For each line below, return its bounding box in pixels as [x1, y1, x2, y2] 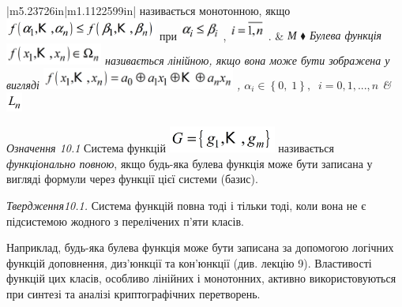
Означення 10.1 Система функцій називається [6, 140, 334, 156]
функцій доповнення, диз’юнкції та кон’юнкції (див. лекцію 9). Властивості [6, 254, 372, 271]
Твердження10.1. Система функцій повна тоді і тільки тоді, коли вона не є [6, 197, 366, 214]
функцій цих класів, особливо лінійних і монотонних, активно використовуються [6, 270, 396, 286]
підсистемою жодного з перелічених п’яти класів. [6, 212, 244, 229]
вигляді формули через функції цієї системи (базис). [6, 170, 258, 187]
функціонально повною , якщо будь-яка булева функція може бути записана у [6, 155, 373, 171]
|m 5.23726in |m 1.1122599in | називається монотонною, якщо [6, 2, 291, 18]
